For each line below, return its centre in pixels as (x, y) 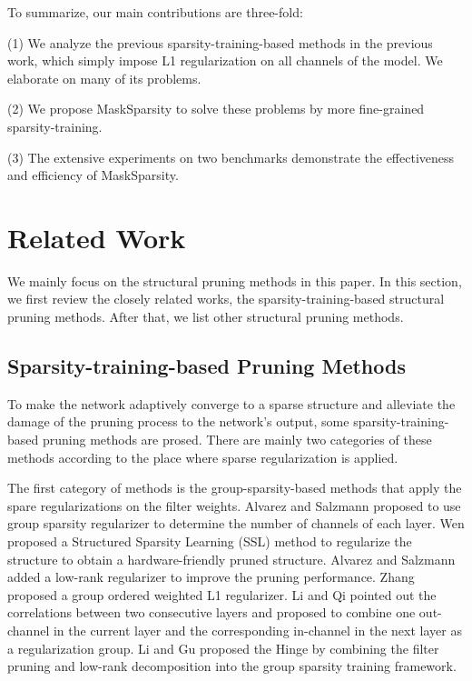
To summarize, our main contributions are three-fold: (155, 12)
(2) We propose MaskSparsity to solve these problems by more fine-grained (216, 109)
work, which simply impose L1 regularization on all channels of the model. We (225, 60)
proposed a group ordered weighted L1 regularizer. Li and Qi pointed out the (222, 594)
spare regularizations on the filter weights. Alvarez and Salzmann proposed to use (234, 505)
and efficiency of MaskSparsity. (93, 175)
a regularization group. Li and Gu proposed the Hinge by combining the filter (223, 648)
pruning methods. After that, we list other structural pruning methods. (206, 317)
